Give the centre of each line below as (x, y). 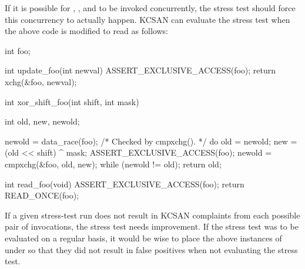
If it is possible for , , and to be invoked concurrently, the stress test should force (150, 8)
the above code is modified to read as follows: (86, 31)
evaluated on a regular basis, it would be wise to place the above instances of (143, 238)
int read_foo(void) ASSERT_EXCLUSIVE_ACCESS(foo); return (125, 184)
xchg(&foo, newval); (41, 81)
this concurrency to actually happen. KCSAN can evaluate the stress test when (148, 19)
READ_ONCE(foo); (42, 195)
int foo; (18, 50)
